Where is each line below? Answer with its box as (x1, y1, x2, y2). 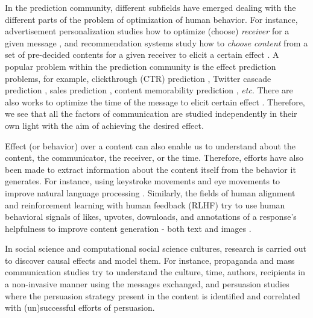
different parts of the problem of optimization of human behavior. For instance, (5, 13, 298, 25)
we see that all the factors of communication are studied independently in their (5, 107, 297, 120)
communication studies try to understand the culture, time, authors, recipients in (5, 266, 306, 278)
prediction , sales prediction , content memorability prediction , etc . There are (5, 84, 293, 96)
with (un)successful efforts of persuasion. (5, 301, 155, 314)
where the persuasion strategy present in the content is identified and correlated (5, 289, 300, 302)
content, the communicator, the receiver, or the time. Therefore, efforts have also (5, 151, 304, 164)
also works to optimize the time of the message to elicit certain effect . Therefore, (5, 95, 305, 108)
